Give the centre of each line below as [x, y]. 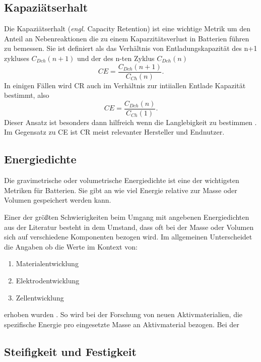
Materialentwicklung [47, 263]
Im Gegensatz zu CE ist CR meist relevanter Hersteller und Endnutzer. [114, 132]
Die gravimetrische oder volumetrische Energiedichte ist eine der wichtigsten [122, 180]
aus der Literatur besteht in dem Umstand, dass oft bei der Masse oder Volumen [129, 227]
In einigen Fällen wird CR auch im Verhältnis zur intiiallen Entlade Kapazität [125, 85]
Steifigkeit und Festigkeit [70, 351]
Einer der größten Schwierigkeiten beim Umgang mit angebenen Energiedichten [127, 217]
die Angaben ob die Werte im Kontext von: [71, 246]
